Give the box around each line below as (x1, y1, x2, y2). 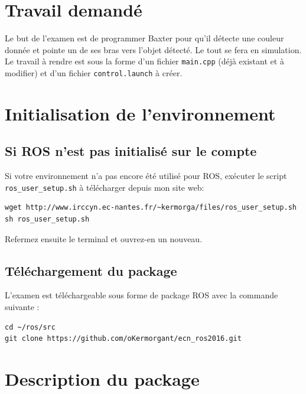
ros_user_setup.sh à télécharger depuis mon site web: (5, 181, 204, 193)
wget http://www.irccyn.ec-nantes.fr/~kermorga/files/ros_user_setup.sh (5, 203, 297, 212)
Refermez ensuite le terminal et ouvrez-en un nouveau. (5, 232, 203, 245)
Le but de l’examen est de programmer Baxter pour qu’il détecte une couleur (5, 32, 284, 44)
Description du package (5, 367, 200, 390)
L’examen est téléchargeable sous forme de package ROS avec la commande (5, 289, 278, 301)
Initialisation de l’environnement (5, 101, 276, 125)
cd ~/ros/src (5, 323, 56, 331)
